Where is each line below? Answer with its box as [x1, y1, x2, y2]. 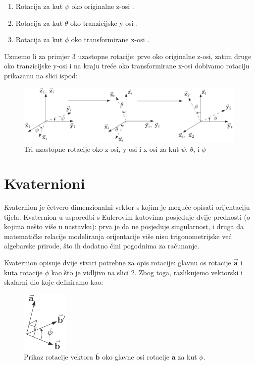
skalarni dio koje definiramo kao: [4, 277, 103, 287]
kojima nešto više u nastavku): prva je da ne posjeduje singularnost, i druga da [4, 221, 244, 232]
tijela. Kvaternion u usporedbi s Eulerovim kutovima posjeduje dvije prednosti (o [4, 211, 250, 222]
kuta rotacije [4, 267, 43, 277]
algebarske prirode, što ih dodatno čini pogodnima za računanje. [4, 241, 200, 251]
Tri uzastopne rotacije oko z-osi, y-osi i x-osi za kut [24, 144, 179, 154]
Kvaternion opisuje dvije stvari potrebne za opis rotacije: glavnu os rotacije [4, 257, 231, 267]
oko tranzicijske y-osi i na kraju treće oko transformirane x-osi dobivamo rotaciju [4, 61, 250, 71]
